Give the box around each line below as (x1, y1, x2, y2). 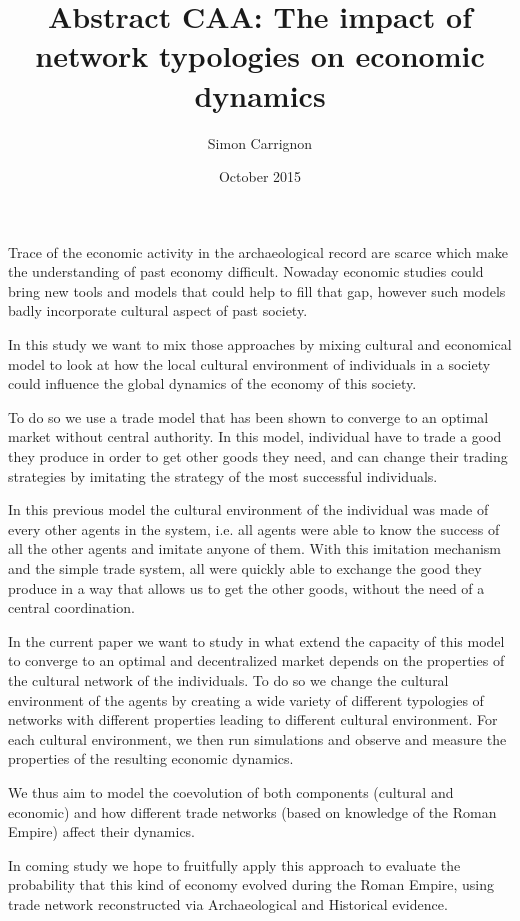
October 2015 (218, 166, 302, 187)
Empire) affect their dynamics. (8, 821, 196, 842)
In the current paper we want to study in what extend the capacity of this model (8, 630, 505, 651)
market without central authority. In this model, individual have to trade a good (8, 426, 502, 447)
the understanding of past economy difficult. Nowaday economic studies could (8, 261, 484, 282)
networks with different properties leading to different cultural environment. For (8, 709, 498, 730)
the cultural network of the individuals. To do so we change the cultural (8, 669, 449, 690)
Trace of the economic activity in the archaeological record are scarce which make (8, 241, 508, 262)
